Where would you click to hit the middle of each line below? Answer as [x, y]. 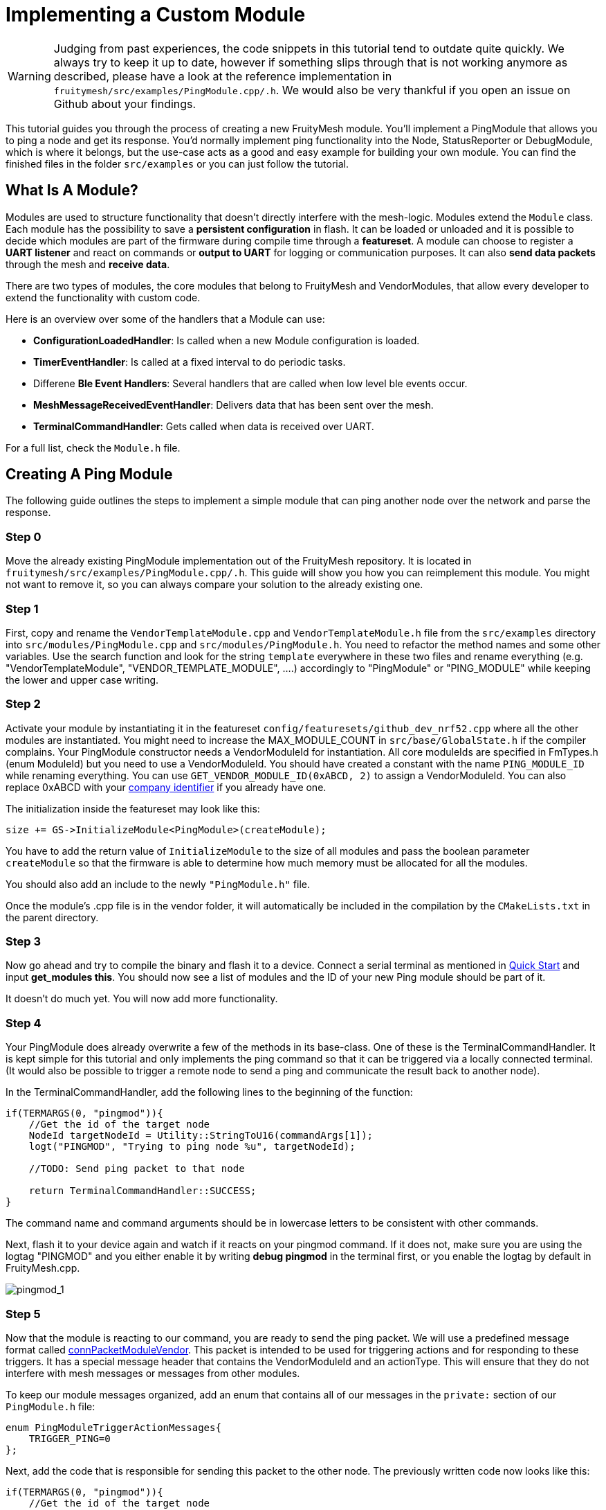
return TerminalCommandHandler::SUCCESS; [143, 1191]
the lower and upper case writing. [82, 679]
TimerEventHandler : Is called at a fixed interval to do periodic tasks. [190, 362]
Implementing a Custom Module [156, 15]
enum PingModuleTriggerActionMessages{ [113, 1427]
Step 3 [24, 942]
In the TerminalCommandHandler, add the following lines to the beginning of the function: [209, 1092]
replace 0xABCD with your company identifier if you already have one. [166, 787]
